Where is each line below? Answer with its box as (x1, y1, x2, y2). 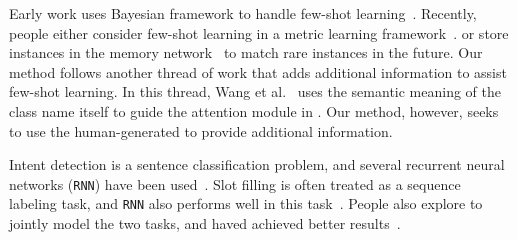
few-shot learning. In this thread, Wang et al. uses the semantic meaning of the (9, 81, 502, 102)
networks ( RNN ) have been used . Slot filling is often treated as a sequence (9, 173, 461, 194)
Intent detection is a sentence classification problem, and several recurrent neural (9, 154, 505, 175)
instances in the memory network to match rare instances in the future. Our (9, 42, 483, 63)
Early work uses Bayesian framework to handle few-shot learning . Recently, (9, 3, 477, 23)
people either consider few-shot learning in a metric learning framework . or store (9, 22, 509, 43)
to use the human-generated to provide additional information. (9, 120, 393, 141)
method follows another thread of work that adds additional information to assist (9, 61, 507, 82)
